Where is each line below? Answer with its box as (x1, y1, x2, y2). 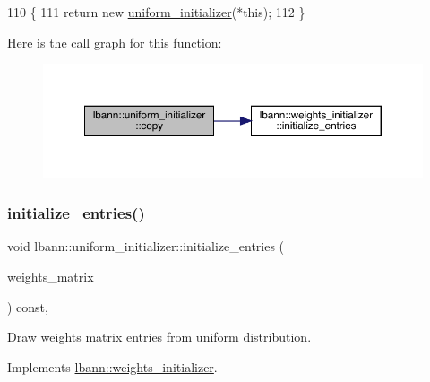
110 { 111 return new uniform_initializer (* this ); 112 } (7, 3, 305, 21)
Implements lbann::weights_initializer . (7, 357, 218, 376)
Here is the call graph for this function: (7, 32, 222, 51)
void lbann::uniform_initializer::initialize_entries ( (7, 237, 285, 256)
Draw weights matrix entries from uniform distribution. (7, 327, 312, 346)
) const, (7, 297, 48, 316)
